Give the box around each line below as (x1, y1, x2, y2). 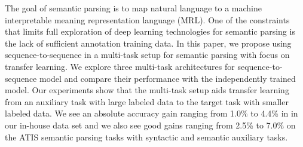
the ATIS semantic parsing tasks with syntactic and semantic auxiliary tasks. (5, 130, 288, 143)
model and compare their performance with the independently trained (39, 72, 296, 84)
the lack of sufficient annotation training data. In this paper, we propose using (5, 36, 292, 49)
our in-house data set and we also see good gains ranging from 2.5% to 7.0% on (5, 118, 296, 131)
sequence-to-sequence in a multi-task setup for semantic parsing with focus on (5, 48, 290, 61)
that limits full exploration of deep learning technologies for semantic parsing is (5, 25, 295, 38)
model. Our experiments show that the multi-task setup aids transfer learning (5, 84, 289, 96)
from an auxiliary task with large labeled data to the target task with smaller (5, 95, 289, 108)
